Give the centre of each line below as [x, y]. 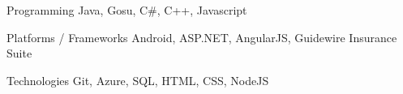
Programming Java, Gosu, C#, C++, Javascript [127, 10]
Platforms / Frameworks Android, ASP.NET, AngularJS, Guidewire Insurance [202, 37]
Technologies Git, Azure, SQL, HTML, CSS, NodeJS [138, 80]
